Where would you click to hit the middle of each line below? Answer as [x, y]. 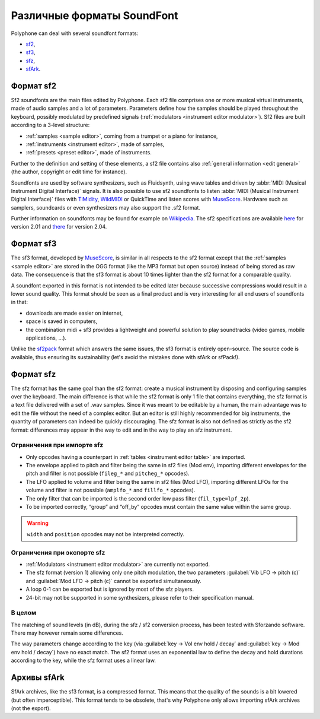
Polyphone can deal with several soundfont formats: [75, 33]
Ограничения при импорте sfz [57, 445]
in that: [19, 302]
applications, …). [46, 338]
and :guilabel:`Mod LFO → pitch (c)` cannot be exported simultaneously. [113, 581]
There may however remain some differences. [67, 633]
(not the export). [31, 708]
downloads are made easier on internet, [74, 313]
